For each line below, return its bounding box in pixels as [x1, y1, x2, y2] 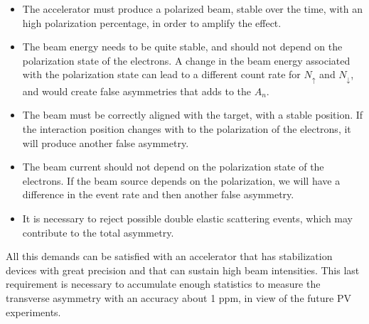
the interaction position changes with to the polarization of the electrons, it [22, 121, 351, 136]
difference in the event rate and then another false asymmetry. [22, 187, 294, 202]
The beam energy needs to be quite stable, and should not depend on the [22, 39, 343, 54]
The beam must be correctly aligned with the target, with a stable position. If [22, 107, 363, 122]
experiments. [6, 304, 61, 319]
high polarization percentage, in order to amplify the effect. [22, 15, 282, 30]
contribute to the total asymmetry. [22, 225, 174, 239]
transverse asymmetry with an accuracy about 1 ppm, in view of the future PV [6, 290, 351, 305]
